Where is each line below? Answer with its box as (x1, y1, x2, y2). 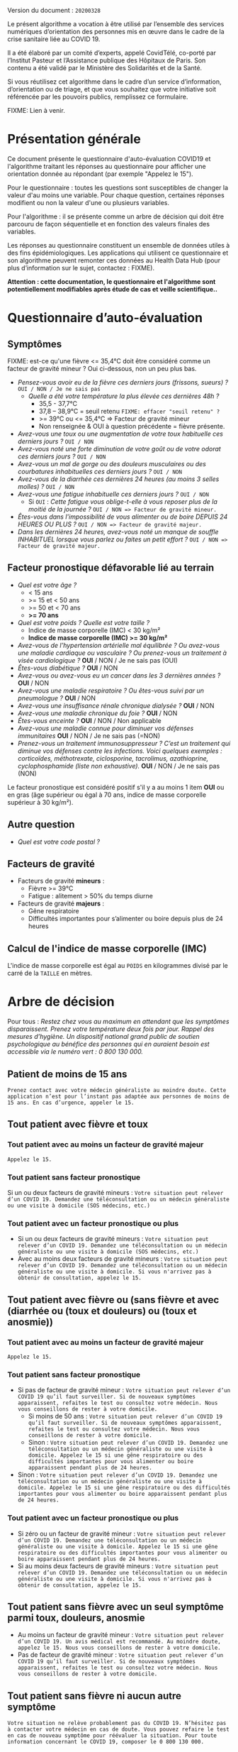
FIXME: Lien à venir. (7, 106, 65, 114)
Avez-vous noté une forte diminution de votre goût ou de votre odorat (17, 444, 221, 453)
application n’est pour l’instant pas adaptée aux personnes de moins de (7, 1093, 230, 1100)
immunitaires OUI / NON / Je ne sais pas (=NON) (17, 731, 161, 740)
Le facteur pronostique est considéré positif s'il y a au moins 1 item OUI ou (7, 783, 225, 791)
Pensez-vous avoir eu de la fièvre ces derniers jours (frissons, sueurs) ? (17, 378, 229, 386)
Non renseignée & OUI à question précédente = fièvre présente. (38, 422, 225, 430)
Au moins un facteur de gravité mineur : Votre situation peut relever (17, 1631, 225, 1639)
